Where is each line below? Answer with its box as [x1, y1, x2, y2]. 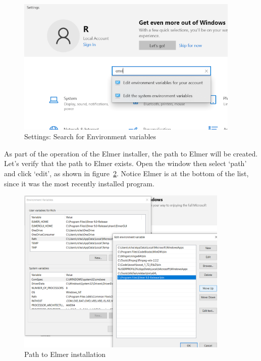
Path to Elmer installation [24, 349, 106, 359]
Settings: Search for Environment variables [24, 131, 156, 142]
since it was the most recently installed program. [4, 178, 154, 188]
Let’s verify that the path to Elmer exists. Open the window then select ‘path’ [4, 158, 247, 169]
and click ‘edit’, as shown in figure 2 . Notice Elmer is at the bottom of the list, [4, 168, 249, 179]
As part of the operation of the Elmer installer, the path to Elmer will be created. [4, 148, 258, 158]
